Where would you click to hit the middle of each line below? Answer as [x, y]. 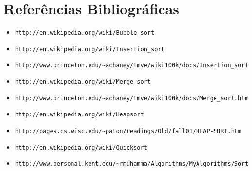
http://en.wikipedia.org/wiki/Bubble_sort [85, 33]
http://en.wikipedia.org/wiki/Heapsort [79, 115]
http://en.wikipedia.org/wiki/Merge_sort [83, 82]
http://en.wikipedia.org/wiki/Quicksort [81, 147]
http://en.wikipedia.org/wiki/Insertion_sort [90, 49]
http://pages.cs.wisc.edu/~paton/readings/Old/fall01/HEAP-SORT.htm [128, 131]
